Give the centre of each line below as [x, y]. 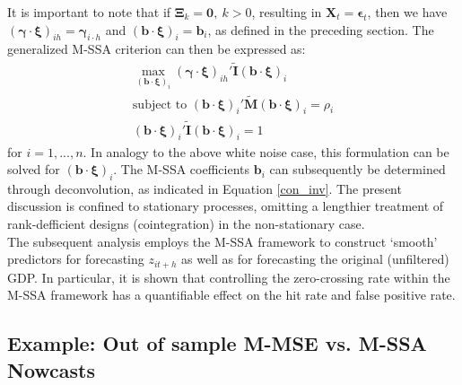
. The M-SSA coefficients [182, 169]
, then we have [407, 12]
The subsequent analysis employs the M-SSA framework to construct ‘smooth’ [222, 241]
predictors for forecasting [76, 259]
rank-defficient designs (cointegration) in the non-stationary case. [186, 224]
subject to [160, 105]
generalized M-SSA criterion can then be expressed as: [157, 49]
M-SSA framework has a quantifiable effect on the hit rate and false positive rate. [231, 295]
